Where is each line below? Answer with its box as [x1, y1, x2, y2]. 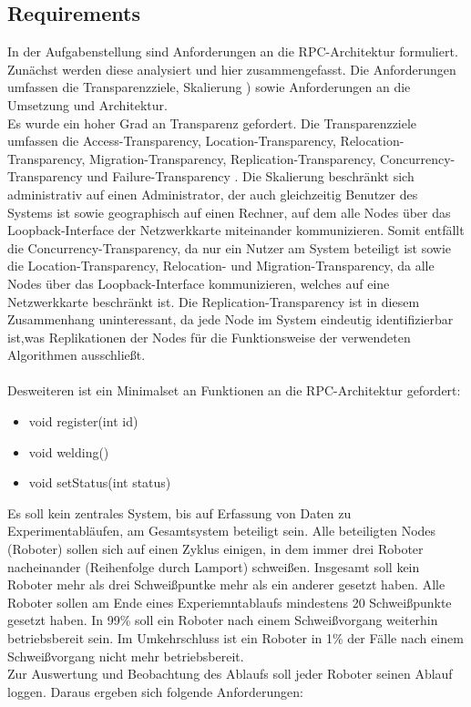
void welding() [28, 442, 109, 461]
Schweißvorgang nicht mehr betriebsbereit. [7, 646, 244, 665]
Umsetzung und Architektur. [7, 95, 168, 114]
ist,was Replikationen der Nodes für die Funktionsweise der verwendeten [7, 327, 411, 346]
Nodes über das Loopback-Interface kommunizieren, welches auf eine [7, 273, 390, 292]
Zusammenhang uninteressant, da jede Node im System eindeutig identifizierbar [7, 310, 454, 329]
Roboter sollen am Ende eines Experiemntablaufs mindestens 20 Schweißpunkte [7, 592, 452, 611]
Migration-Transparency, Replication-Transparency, [89, 149, 376, 168]
